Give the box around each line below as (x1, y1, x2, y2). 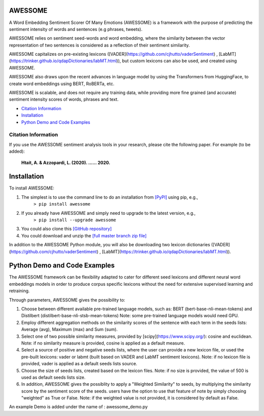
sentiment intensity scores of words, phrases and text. (9, 96, 119, 102)
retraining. (9, 288, 30, 294)
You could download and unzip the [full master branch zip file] (21, 232, 147, 238)
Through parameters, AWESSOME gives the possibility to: (9, 297, 126, 303)
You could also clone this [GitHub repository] (21, 226, 112, 232)
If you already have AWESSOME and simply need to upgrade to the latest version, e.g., (21, 210, 196, 216)
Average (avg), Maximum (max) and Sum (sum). (21, 326, 118, 332)
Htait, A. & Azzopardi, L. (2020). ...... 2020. (21, 160, 110, 165)
